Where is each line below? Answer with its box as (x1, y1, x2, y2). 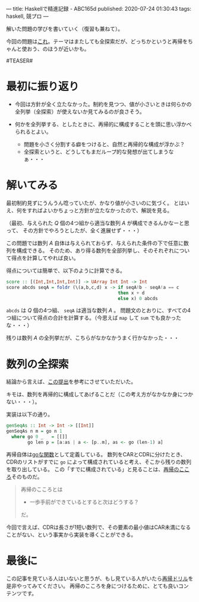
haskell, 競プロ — (6, 12, 49, 20)
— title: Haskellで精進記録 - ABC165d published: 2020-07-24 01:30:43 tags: (6, 5, 192, 12)
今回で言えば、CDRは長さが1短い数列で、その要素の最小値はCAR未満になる (6, 524, 191, 531)
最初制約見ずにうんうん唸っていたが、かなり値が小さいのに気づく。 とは (6, 199, 184, 206)
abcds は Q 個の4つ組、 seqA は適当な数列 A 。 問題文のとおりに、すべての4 (6, 307, 191, 314)
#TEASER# (6, 57, 33, 64)
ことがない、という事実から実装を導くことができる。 (6, 531, 137, 538)
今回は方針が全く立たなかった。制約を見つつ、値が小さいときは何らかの (14, 100, 192, 108)
